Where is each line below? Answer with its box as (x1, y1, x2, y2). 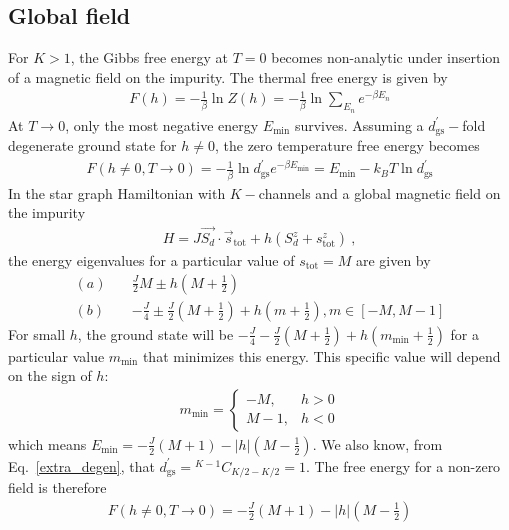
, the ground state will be (77, 323, 234, 344)
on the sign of (8, 365, 92, 386)
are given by (355, 250, 431, 271)
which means (8, 433, 87, 454)
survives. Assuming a (294, 114, 424, 135)
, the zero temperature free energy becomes (214, 135, 480, 156)
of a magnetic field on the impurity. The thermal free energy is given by (8, 66, 448, 87)
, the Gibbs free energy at (70, 47, 229, 68)
